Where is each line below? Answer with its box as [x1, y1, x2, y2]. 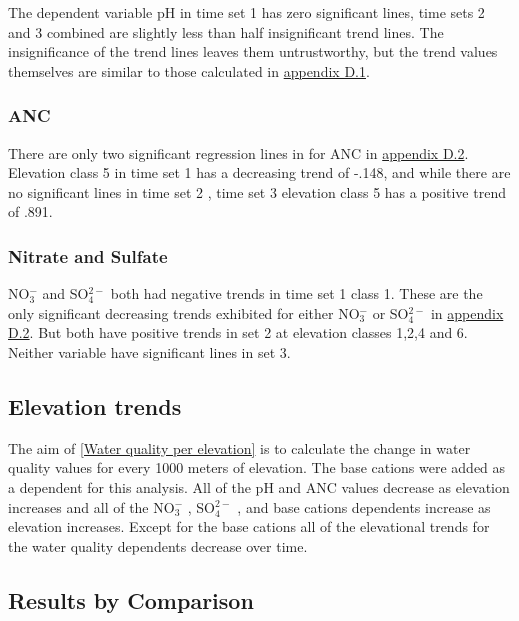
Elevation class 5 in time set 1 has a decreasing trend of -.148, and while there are [8, 162, 511, 183]
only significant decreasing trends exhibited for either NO [8, 302, 360, 323]
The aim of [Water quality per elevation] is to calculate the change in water [8, 437, 471, 458]
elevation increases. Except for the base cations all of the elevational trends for [8, 516, 490, 537]
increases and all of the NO [8, 496, 175, 517]
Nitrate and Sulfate [8, 243, 168, 268]
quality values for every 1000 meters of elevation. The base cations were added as [8, 457, 506, 478]
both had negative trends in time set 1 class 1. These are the [110, 283, 483, 304]
